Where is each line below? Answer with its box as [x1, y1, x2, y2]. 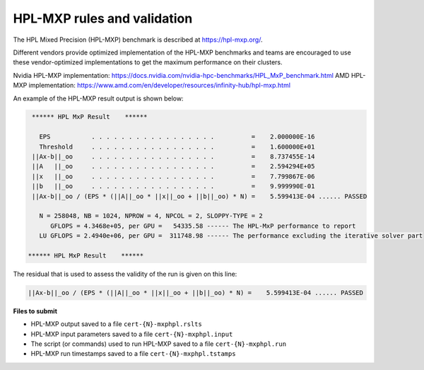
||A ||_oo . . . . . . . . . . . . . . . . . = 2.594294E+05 [32, 163, 315, 170]
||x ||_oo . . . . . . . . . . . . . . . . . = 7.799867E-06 [32, 172, 315, 180]
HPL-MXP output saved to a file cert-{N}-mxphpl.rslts [30, 320, 203, 328]
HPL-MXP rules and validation [13, 11, 193, 26]
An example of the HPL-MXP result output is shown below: [13, 94, 184, 103]
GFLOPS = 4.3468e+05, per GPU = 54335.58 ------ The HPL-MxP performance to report [50, 221, 356, 230]
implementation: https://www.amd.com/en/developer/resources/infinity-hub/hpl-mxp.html [28, 81, 291, 90]
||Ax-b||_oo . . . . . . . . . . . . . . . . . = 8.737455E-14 [32, 153, 315, 161]
